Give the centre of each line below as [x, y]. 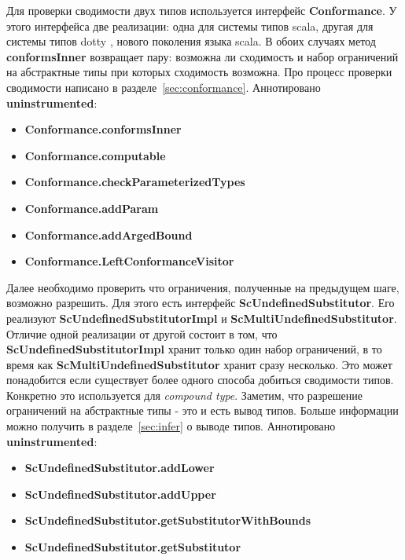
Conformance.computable [95, 155]
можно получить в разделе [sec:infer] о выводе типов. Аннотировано [171, 426]
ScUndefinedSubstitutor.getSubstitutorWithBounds [168, 520]
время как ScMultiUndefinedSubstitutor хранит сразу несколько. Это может [199, 364]
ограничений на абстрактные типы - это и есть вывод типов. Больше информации [202, 410]
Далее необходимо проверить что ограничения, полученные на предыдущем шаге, [203, 287]
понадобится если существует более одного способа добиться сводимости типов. [200, 380]
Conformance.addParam [92, 208]
